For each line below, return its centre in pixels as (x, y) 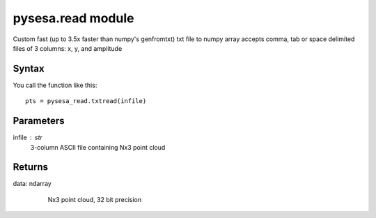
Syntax (29, 69)
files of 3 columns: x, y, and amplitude (68, 48)
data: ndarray (32, 184)
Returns (31, 167)
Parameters (39, 121)
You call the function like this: (55, 85)
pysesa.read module (73, 18)
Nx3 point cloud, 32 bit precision (95, 199)
